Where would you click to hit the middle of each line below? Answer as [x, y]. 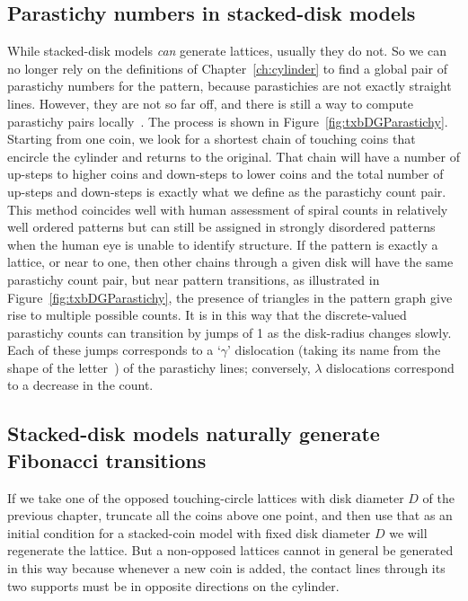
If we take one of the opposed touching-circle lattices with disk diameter [206, 497]
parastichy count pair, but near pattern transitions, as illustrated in [194, 279]
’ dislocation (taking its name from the [334, 350]
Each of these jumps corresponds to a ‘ [114, 350]
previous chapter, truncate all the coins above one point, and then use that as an [230, 515]
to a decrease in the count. [80, 385]
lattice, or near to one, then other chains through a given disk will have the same [230, 262]
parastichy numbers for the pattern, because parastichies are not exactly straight [230, 86]
